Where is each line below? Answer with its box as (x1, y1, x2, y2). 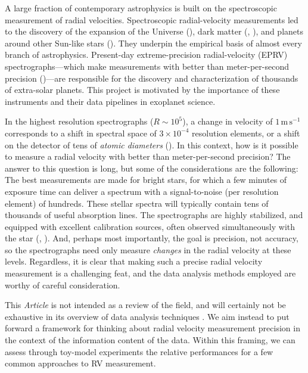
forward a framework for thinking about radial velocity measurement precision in (5, 322, 300, 334)
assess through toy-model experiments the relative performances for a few (5, 345, 273, 358)
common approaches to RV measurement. (5, 357, 156, 369)
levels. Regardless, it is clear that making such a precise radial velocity (5, 255, 263, 268)
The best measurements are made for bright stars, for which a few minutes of (5, 173, 287, 186)
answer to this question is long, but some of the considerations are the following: (5, 161, 298, 174)
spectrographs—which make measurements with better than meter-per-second (5, 60, 289, 72)
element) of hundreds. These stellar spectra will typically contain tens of (5, 197, 269, 209)
